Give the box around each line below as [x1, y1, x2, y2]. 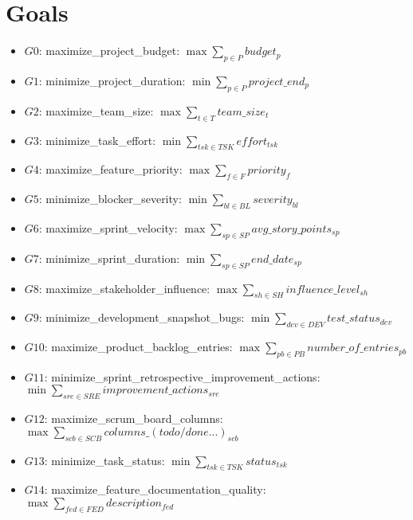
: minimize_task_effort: [38, 131, 156, 148]
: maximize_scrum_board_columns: [44, 410, 223, 427]
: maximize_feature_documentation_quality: [44, 481, 266, 498]
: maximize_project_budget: [38, 42, 180, 59]
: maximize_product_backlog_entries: [44, 338, 233, 355]
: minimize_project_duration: [38, 72, 186, 88]
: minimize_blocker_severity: [38, 190, 182, 207]
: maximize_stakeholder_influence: [38, 280, 210, 296]
